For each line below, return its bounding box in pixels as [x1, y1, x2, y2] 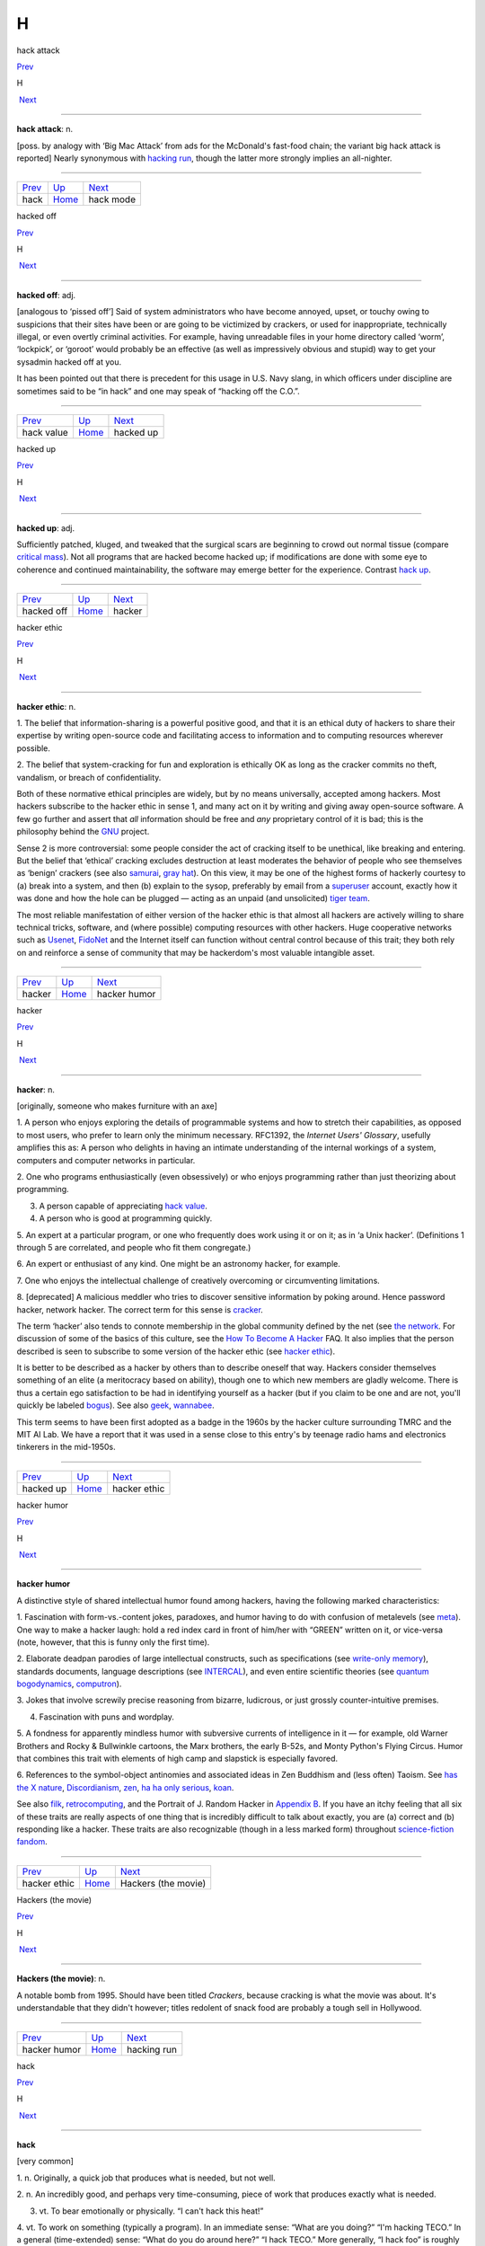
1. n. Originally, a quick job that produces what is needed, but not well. [16, 2172, 276, 2183]
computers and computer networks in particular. [16, 1154, 196, 1165]
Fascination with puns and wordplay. [39, 1711, 175, 1722]
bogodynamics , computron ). [16, 1678, 122, 1689]
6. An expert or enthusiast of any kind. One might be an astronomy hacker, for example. [16, 1259, 340, 1269]
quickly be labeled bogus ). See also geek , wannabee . [16, 1400, 215, 1410]
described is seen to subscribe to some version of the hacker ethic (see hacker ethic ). [16, 1346, 336, 1357]
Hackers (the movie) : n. [16, 1973, 106, 1985]
